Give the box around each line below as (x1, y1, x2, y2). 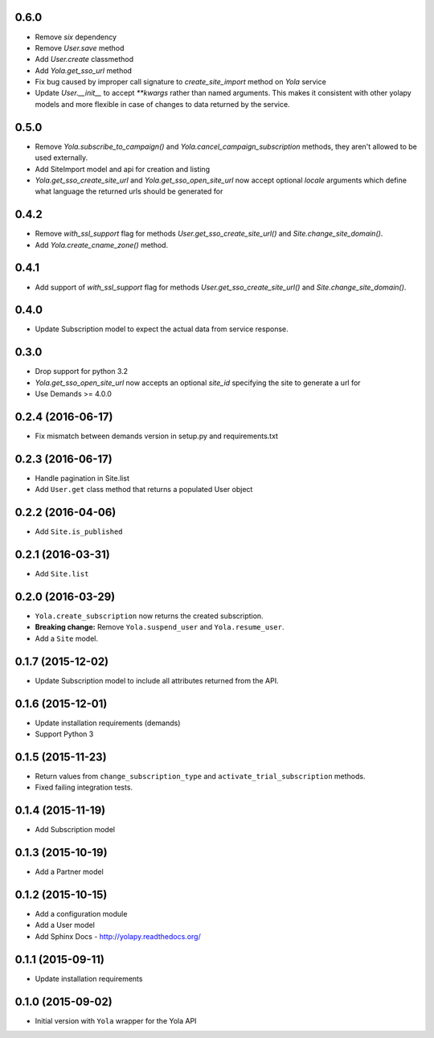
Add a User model (35, 921, 96, 930)
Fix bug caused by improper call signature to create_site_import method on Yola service (35, 77, 327, 87)
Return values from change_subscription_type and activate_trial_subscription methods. (35, 771, 366, 781)
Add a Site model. (35, 634, 99, 643)
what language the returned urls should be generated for (35, 187, 223, 196)
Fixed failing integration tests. (35, 782, 133, 792)
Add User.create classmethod (35, 55, 134, 64)
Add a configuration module (35, 909, 128, 919)
